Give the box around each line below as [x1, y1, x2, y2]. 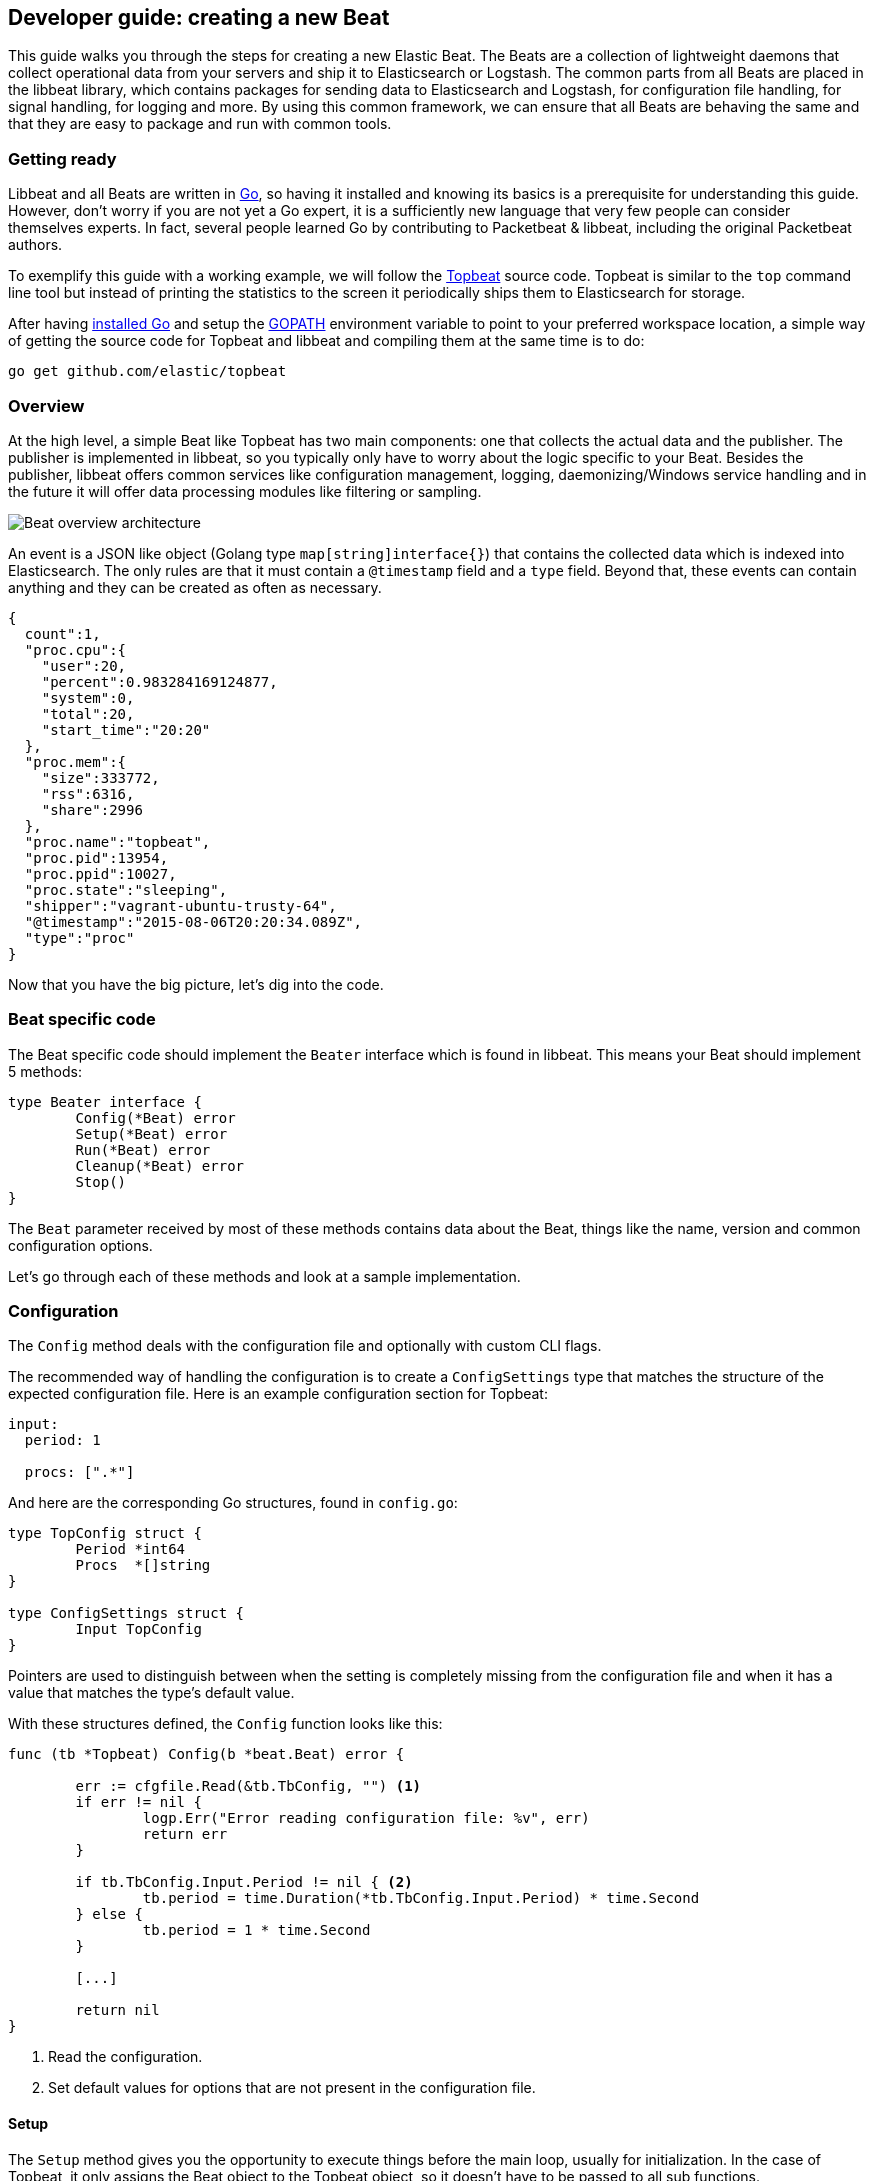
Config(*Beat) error [75, 1109, 236, 1126]
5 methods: [8, 1062, 82, 1080]
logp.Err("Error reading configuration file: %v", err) [142, 1810, 590, 1827]
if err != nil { [75, 1794, 202, 1811]
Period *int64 [75, 1541, 186, 1558]
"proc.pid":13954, [24, 849, 169, 866]
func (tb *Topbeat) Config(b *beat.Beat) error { [8, 1746, 405, 1763]
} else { [75, 1906, 143, 1923]
